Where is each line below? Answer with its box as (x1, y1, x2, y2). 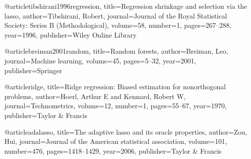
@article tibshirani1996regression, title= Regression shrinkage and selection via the (4, 1, 247, 11)
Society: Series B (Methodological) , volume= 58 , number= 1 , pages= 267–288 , (4, 20, 232, 30)
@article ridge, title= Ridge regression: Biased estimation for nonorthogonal (4, 81, 226, 92)
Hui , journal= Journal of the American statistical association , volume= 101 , (4, 136, 227, 146)
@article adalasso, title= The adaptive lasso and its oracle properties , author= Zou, (4, 126, 247, 137)
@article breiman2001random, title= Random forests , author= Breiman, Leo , (4, 46, 228, 56)
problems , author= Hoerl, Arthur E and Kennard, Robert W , (4, 91, 186, 101)
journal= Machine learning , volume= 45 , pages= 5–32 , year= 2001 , (4, 55, 197, 65)
